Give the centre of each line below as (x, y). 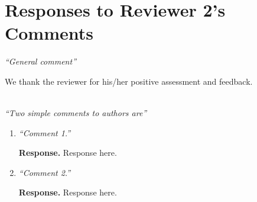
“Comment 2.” (45, 172)
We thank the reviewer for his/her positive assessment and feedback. (129, 81)
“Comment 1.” (45, 132)
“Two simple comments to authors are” (76, 113)
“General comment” (40, 61)
